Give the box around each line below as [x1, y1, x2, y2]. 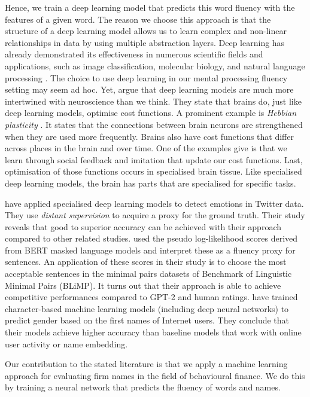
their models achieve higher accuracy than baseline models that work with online [5, 326, 302, 338]
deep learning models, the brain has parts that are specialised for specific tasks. [5, 176, 296, 189]
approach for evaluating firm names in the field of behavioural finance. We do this [5, 369, 305, 381]
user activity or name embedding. [5, 337, 128, 350]
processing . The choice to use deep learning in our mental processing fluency [5, 71, 288, 84]
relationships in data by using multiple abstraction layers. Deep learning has [5, 36, 285, 48]
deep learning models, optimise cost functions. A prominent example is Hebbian [5, 106, 296, 119]
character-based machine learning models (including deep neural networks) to [5, 302, 289, 314]
